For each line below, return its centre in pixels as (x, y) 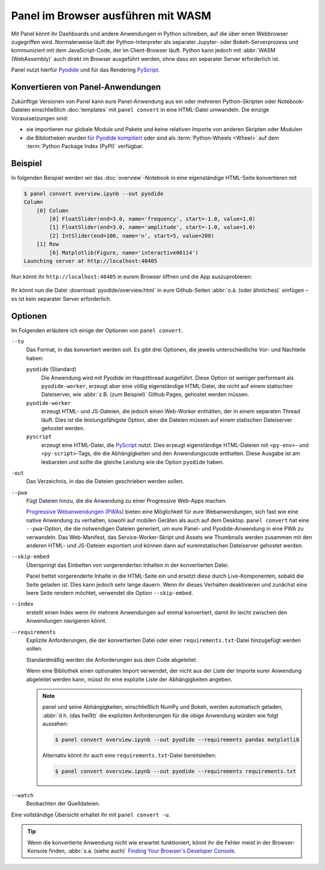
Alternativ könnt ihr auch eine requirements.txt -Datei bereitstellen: (129, 756)
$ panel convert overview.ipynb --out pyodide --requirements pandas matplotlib (177, 740)
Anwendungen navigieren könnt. (67, 621)
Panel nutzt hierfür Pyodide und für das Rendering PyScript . (85, 70)
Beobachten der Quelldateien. (63, 804)
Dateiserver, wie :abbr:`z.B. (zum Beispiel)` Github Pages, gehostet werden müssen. (145, 395)
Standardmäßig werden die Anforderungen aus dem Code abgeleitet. (112, 659)
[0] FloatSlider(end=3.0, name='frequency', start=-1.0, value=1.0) (152, 219)
